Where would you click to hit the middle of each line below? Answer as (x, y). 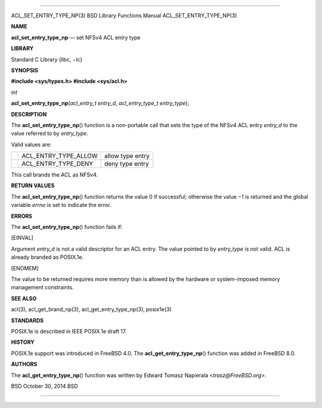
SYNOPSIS (25, 70)
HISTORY (23, 342)
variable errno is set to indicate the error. (61, 205)
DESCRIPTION (29, 114)
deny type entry (127, 164)
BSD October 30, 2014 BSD (45, 386)
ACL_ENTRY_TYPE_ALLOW (60, 156)
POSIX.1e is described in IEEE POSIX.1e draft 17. (69, 331)
